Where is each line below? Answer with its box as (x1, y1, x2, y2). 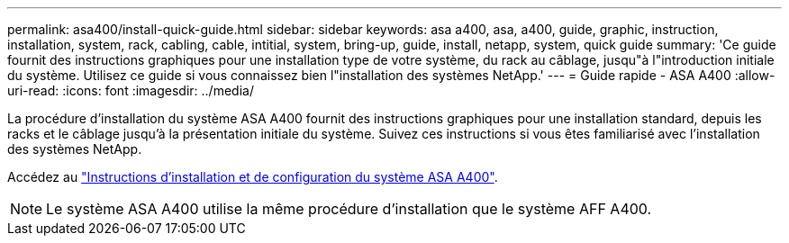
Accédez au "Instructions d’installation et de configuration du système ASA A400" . (7, 169, 498, 184)
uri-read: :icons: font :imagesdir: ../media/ (7, 83, 254, 98)
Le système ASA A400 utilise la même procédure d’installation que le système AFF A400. (46, 200, 652, 218)
